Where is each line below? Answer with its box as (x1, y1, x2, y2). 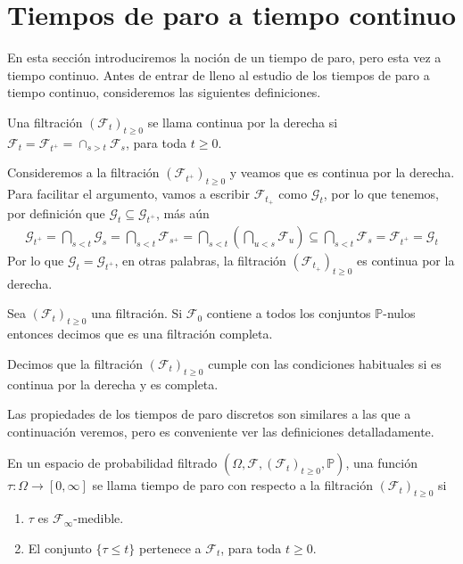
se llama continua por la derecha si (147, 112, 338, 131)
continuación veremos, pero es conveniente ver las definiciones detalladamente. (7, 421, 434, 440)
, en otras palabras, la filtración (114, 250, 286, 269)
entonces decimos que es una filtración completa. (7, 324, 273, 343)
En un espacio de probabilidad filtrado (7, 454, 218, 472)
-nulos (383, 304, 416, 323)
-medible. (73, 509, 124, 527)
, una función (345, 454, 418, 472)
